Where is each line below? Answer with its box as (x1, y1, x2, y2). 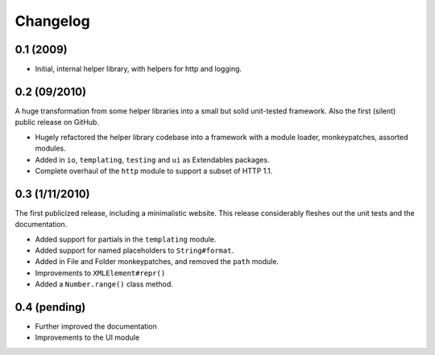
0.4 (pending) (14, 300, 86, 314)
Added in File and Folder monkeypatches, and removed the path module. (35, 257, 280, 266)
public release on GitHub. (14, 118, 100, 127)
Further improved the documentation (35, 322, 157, 332)
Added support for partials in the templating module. (35, 234, 217, 244)
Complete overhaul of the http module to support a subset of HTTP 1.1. (35, 166, 273, 175)
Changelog (14, 12, 90, 30)
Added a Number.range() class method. (35, 279, 173, 289)
